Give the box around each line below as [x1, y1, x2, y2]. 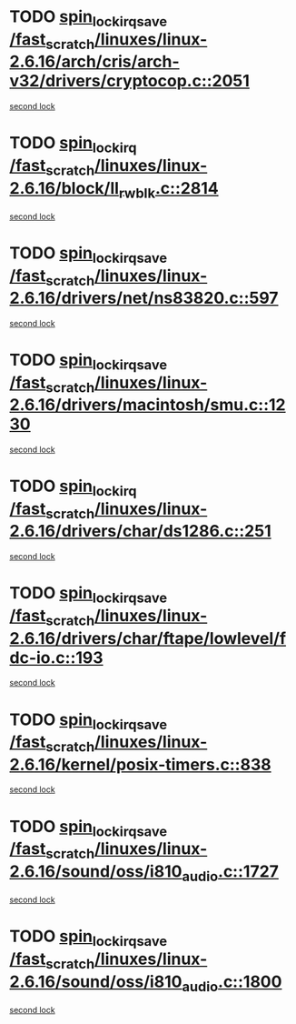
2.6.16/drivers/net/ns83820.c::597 [9, 288, 279, 308]
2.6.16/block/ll [9, 177, 120, 198]
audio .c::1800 [181, 971, 282, 995]
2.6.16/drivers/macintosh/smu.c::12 [9, 395, 286, 416]
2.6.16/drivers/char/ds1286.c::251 [9, 521, 271, 542]
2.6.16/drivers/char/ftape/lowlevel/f [9, 627, 287, 648]
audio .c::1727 [181, 861, 280, 885]
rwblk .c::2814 [118, 177, 220, 202]
